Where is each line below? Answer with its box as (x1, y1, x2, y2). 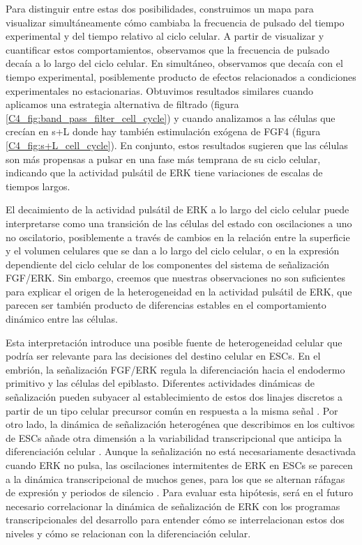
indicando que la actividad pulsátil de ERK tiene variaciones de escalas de (6, 165, 323, 180)
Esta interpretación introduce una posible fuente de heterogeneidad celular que (6, 335, 342, 349)
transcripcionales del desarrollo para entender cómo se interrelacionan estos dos (6, 512, 345, 527)
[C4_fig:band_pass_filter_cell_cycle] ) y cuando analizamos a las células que (6, 110, 335, 125)
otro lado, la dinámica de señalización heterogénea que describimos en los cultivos (6, 417, 355, 431)
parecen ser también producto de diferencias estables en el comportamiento (6, 298, 326, 312)
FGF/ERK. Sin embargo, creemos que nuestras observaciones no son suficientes (6, 270, 345, 285)
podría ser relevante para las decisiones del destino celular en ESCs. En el (6, 348, 321, 363)
